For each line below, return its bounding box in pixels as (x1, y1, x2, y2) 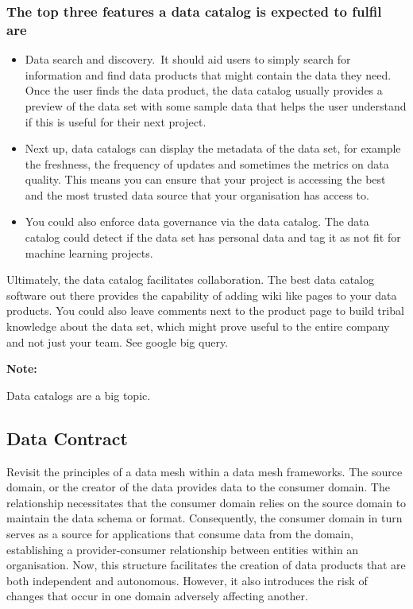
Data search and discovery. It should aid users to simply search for (25, 51, 351, 68)
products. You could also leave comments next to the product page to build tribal (6, 302, 404, 319)
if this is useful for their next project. (25, 113, 206, 130)
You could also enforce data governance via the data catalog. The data (25, 213, 369, 230)
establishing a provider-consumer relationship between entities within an (6, 541, 359, 557)
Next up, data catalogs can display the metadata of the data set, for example (25, 140, 401, 157)
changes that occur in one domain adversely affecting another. (6, 588, 308, 604)
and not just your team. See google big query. (6, 333, 229, 350)
